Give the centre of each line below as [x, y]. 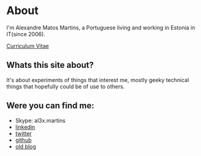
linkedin [25, 127]
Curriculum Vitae [28, 46]
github [23, 140]
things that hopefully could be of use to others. [66, 86]
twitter [23, 133]
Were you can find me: [50, 106]
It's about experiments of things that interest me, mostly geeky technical [98, 80]
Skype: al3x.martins [40, 121]
